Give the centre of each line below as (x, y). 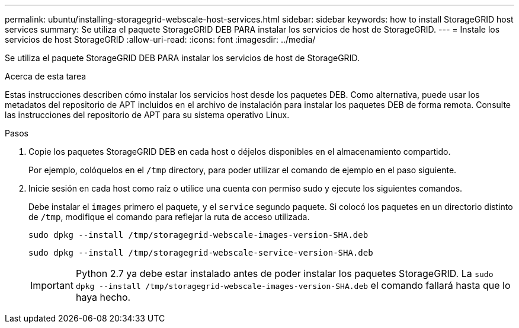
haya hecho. (103, 297)
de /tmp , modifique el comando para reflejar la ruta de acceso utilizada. (169, 217)
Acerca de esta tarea (46, 76)
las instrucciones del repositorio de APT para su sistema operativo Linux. (147, 115)
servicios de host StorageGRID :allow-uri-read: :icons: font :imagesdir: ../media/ (160, 39)
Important (52, 285)
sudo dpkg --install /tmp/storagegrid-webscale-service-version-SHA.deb (201, 253)
